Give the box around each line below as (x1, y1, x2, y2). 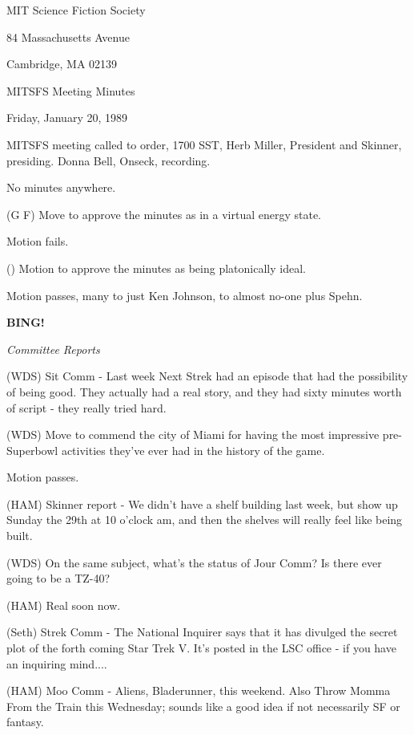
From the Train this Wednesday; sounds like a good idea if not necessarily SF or (6, 697, 400, 714)
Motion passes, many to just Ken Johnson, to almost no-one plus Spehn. (6, 286, 363, 303)
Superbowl (6, 441, 58, 458)
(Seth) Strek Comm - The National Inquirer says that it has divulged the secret (6, 623, 398, 640)
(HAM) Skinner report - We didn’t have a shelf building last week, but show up (6, 495, 398, 512)
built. (6, 527, 33, 544)
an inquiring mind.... (6, 655, 107, 672)
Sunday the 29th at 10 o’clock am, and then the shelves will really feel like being (6, 511, 403, 528)
